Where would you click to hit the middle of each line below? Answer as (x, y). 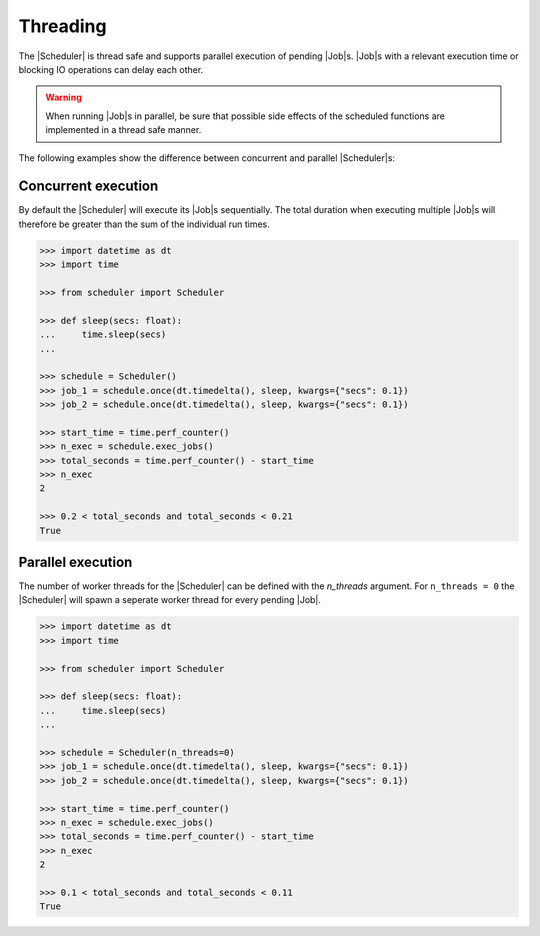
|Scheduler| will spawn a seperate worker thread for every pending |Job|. (170, 600)
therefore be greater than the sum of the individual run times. (144, 224)
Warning (63, 97)
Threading (62, 26)
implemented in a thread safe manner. (123, 130)
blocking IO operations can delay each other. (111, 69)
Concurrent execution (88, 186)
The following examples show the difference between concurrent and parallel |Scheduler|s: (206, 157)
